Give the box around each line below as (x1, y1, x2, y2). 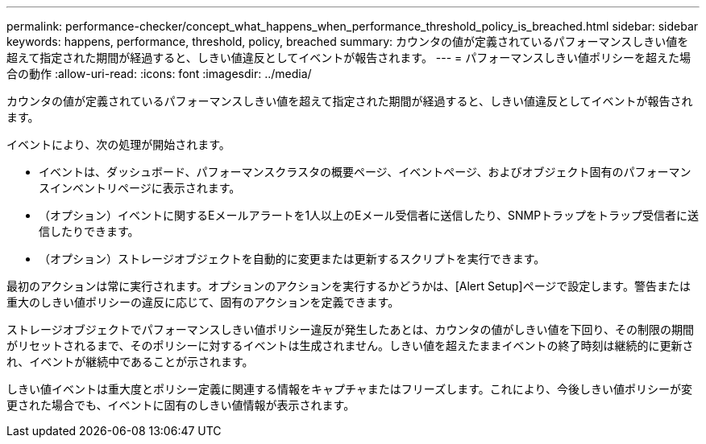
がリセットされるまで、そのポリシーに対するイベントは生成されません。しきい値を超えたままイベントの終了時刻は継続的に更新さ (6, 339, 694, 352)
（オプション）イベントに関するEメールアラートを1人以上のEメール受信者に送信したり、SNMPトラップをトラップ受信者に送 (39, 208, 700, 222)
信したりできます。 (39, 224, 139, 238)
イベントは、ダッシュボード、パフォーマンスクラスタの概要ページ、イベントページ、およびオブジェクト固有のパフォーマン (39, 165, 691, 179)
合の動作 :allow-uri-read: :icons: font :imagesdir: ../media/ (6, 67, 312, 80)
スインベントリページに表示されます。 (39, 181, 241, 195)
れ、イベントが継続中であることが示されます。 (6, 355, 254, 368)
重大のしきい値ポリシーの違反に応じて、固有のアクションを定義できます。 (6, 295, 400, 309)
